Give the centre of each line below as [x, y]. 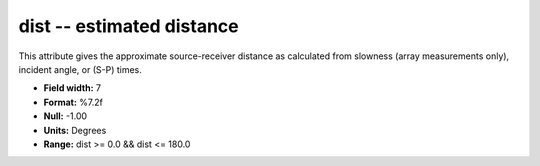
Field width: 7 [72, 88]
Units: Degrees [75, 130]
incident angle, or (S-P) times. [80, 69]
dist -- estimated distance [128, 26]
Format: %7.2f [73, 102]
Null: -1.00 [65, 116]
